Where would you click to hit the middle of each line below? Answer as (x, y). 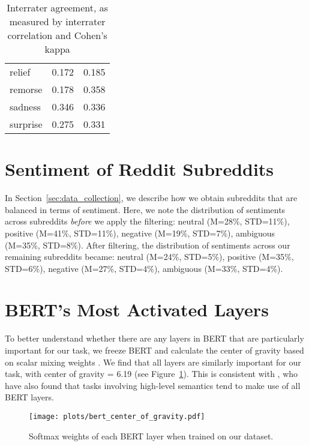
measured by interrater (57, 21)
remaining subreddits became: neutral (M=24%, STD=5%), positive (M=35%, (149, 257)
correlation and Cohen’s (57, 35)
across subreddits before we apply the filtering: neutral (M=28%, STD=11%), (147, 221)
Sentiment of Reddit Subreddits (139, 169)
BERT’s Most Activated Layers (137, 309)
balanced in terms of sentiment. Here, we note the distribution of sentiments (145, 209)
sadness (25, 107)
